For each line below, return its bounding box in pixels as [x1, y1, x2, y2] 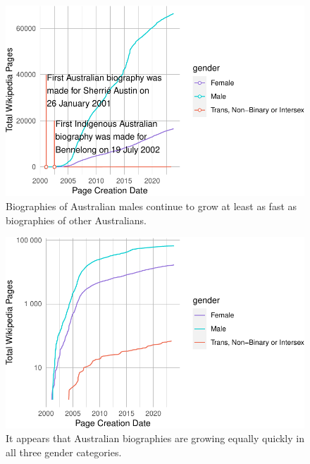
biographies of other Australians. [6, 212, 147, 227]
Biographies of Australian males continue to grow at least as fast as [6, 198, 297, 213]
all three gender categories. [6, 444, 122, 459]
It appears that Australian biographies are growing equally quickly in [6, 431, 304, 446]
